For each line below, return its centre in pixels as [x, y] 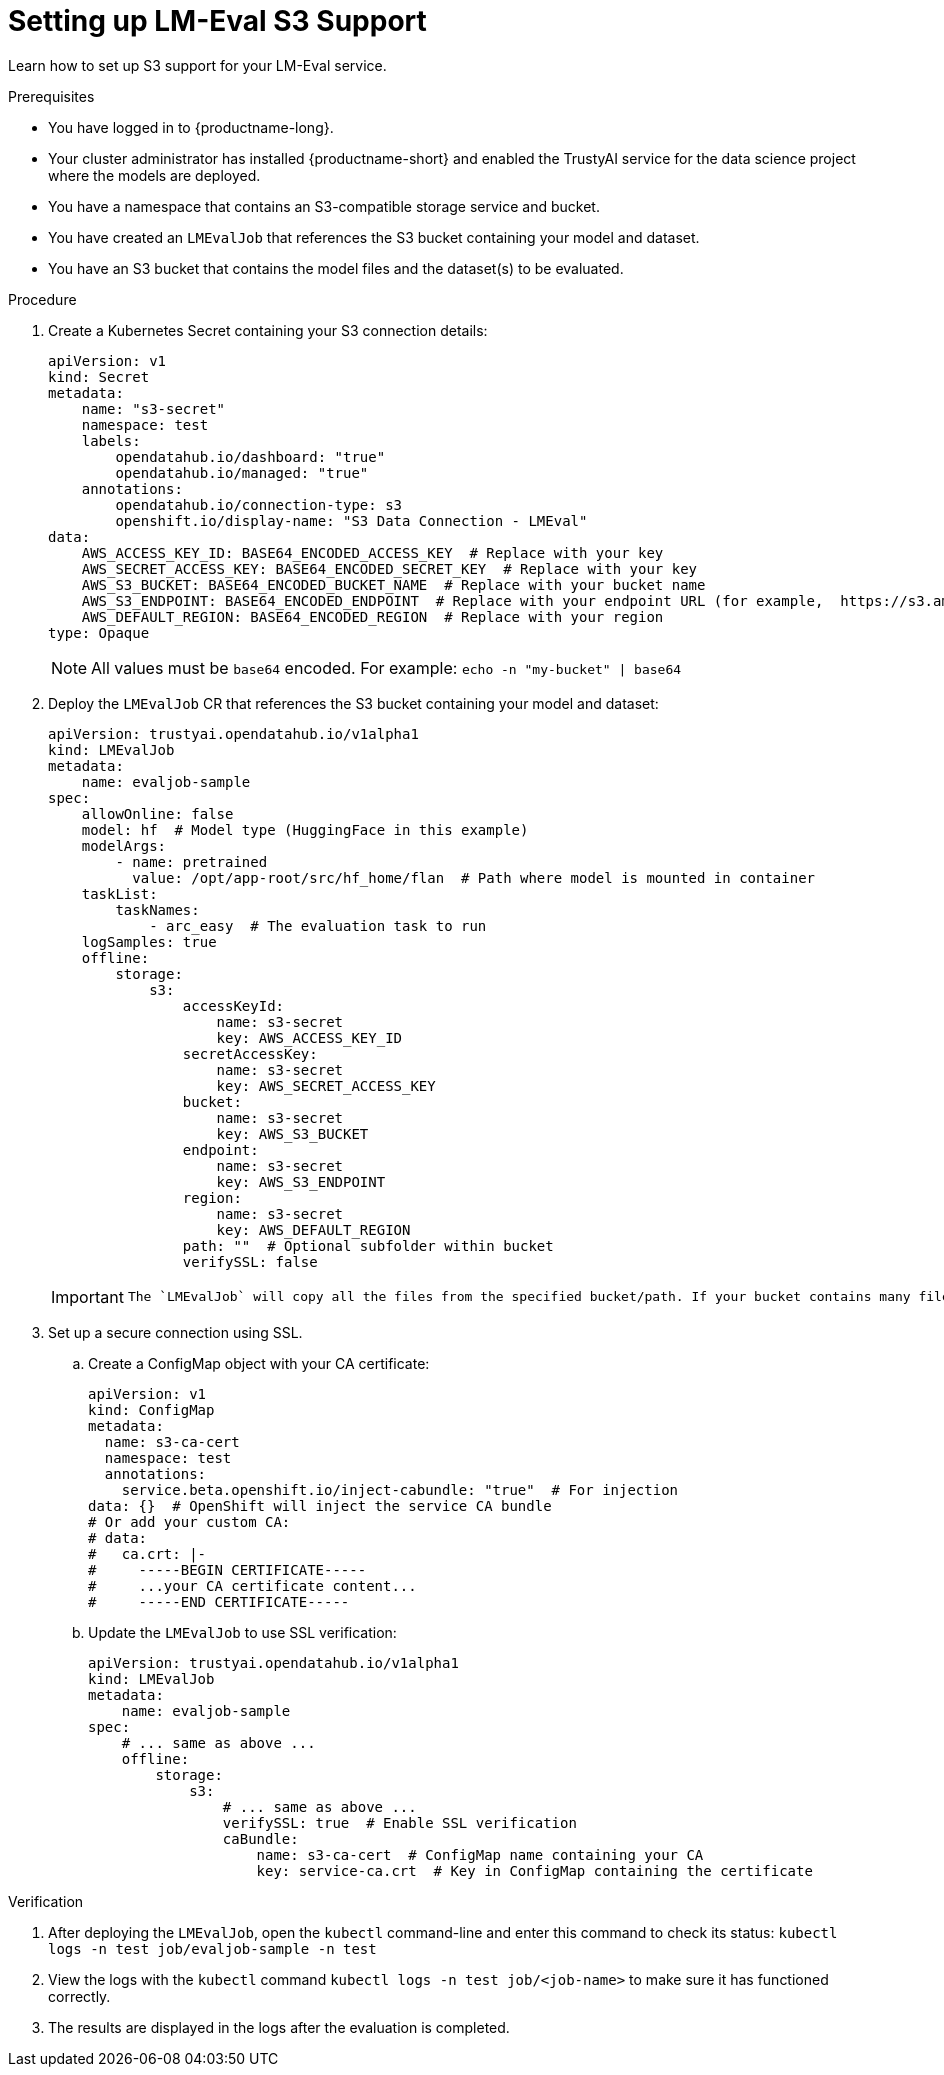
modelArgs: [124, 845]
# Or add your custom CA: [189, 1521]
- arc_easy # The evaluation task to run [318, 925]
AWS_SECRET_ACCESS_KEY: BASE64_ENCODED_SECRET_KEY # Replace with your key [389, 568]
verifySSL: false [250, 1261]
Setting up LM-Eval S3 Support [217, 21]
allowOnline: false [157, 813]
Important [87, 1296]
